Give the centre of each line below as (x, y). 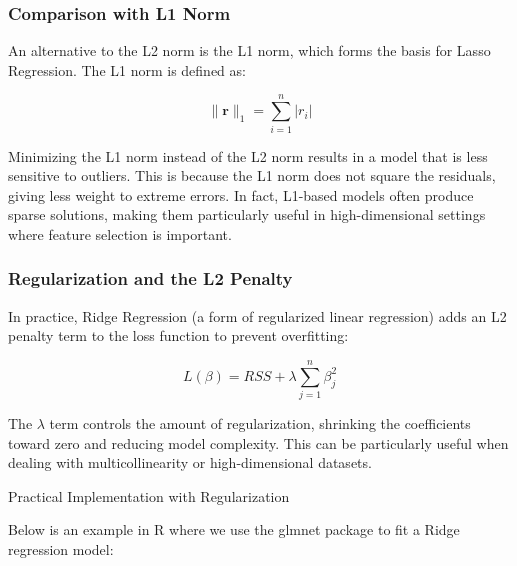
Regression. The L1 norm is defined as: (127, 69)
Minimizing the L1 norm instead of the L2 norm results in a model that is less (248, 155)
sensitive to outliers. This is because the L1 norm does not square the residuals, (252, 175)
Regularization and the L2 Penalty (150, 278)
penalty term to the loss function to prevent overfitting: (178, 335)
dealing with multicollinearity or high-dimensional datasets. (190, 462)
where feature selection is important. (120, 233)
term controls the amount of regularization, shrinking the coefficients (260, 423)
